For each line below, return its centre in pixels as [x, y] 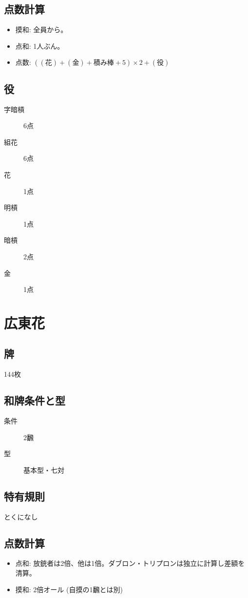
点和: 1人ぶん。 [40, 46]
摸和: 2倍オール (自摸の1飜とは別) [69, 589]
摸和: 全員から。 [41, 29]
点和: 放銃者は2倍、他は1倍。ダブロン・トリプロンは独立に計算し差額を [130, 563]
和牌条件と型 [35, 400]
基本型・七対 [44, 470]
